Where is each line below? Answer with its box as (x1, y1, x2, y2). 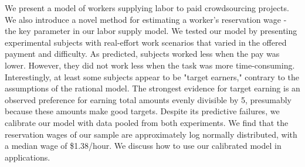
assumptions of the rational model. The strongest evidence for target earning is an (5, 82, 300, 94)
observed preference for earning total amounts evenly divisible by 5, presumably (5, 93, 292, 105)
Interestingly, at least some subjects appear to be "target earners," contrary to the (5, 70, 299, 83)
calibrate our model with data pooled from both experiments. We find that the (5, 116, 289, 128)
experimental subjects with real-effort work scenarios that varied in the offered (5, 36, 287, 48)
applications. (5, 151, 50, 163)
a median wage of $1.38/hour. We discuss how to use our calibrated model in (5, 139, 282, 152)
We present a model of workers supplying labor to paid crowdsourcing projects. (5, 2, 289, 13)
